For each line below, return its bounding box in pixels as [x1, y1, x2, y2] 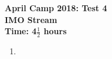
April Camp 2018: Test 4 [5, 2, 107, 14]
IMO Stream [5, 13, 57, 25]
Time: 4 [5, 25, 37, 37]
